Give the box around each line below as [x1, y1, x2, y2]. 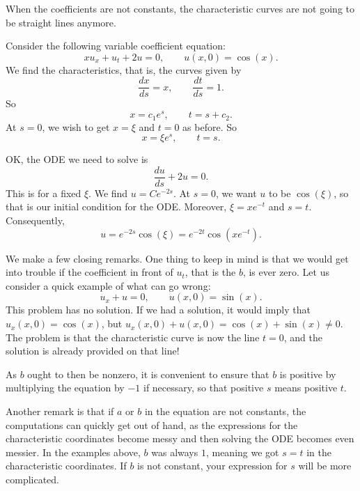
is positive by [279, 366, 336, 381]
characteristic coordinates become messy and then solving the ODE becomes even [6, 431, 354, 446]
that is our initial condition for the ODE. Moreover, [6, 199, 227, 214]
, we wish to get [42, 119, 110, 134]
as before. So [182, 119, 237, 134]
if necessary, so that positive [143, 380, 264, 395]
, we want [215, 185, 257, 200]
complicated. [6, 471, 59, 486]
